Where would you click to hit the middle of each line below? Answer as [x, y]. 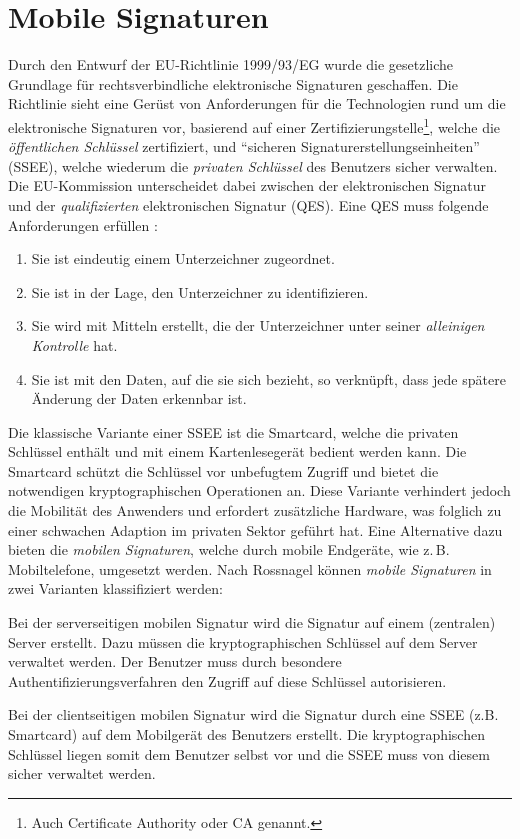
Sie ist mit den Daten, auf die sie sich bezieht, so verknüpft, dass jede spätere [268, 378]
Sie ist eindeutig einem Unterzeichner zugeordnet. [183, 258]
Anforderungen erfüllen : [83, 224]
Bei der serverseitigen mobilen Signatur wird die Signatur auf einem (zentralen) [252, 622]
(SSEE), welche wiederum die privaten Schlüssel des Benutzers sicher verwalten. [253, 165]
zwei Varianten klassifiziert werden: [115, 588]
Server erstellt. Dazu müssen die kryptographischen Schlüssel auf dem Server [243, 641]
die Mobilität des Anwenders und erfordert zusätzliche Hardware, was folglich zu [255, 510]
